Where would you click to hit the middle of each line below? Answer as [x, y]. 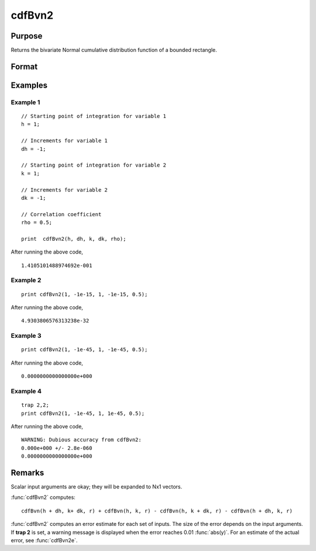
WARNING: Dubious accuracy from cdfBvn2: [81, 440]
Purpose [27, 36]
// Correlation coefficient [61, 214]
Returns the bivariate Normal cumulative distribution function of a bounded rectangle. [114, 50]
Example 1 [25, 102]
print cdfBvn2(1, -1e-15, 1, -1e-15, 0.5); [85, 294]
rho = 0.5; [37, 223]
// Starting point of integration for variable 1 [94, 116]
